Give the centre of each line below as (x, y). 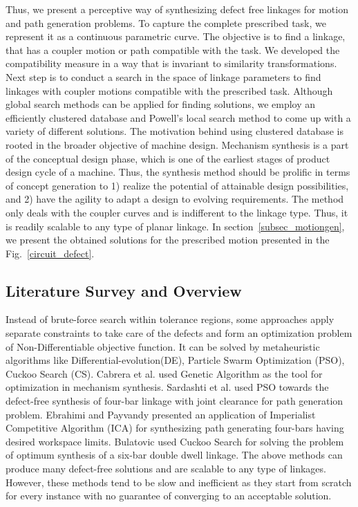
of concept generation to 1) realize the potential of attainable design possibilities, (177, 185)
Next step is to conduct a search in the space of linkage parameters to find (163, 76)
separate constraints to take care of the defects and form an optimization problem (179, 333)
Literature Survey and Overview (124, 290)
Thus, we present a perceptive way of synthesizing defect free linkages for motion (177, 9)
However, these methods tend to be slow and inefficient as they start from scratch (179, 482)
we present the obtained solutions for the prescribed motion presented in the (168, 240)
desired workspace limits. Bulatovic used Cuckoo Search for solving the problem (175, 441)
